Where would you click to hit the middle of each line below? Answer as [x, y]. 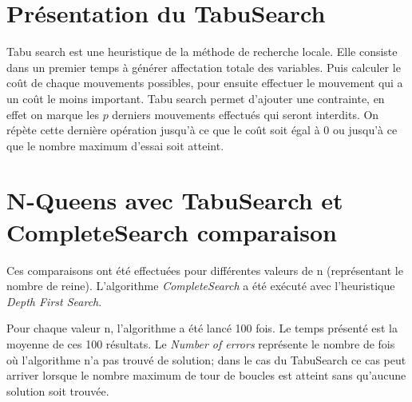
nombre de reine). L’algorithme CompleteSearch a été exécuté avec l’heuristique [201, 286]
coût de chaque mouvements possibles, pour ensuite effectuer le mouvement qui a [205, 83]
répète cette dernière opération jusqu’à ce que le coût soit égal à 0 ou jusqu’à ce [202, 130]
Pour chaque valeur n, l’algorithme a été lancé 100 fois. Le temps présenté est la [202, 328]
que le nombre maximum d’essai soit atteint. [115, 145]
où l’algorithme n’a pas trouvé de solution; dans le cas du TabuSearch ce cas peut [206, 359]
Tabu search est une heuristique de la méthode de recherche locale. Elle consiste [202, 52]
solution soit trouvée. [58, 390]
